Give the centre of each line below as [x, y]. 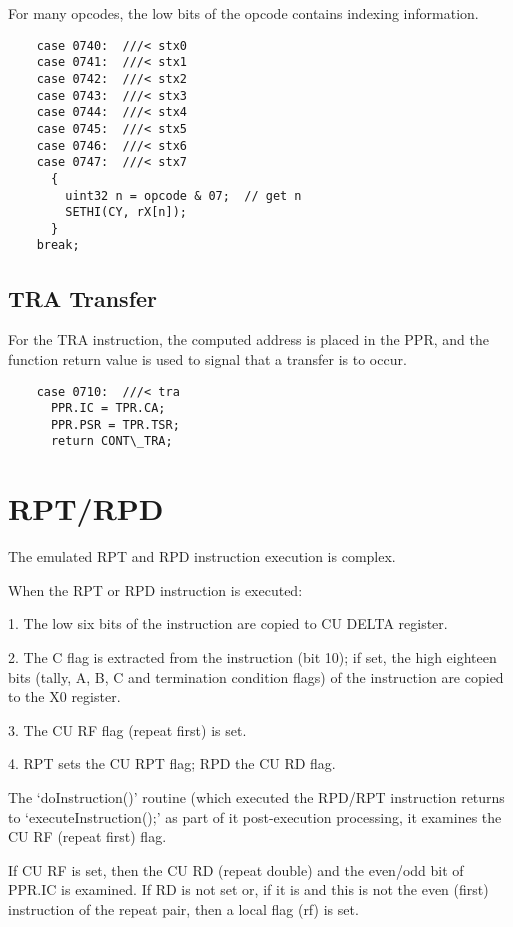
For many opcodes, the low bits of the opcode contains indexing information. [243, 13]
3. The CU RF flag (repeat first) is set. [127, 729]
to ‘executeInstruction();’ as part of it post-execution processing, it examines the [255, 816]
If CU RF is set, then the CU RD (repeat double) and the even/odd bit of [236, 869]
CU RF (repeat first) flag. [87, 836]
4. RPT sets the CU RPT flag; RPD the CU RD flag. [172, 763]
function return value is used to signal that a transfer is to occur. [207, 358]
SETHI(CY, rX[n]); [126, 212]
